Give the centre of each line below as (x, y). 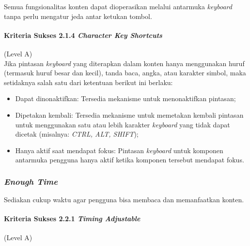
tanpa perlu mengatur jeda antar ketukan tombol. (78, 16)
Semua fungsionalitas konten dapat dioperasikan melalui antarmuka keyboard (118, 6)
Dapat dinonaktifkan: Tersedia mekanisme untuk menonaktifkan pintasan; (125, 98)
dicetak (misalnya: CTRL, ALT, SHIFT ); (77, 134)
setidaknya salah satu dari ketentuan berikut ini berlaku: (88, 82)
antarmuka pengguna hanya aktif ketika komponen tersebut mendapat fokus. (130, 160)
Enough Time (31, 181)
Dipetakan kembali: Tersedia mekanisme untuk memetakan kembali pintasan (129, 114)
